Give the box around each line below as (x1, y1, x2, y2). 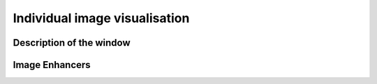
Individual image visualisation (13, 10, 190, 26)
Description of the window (13, 37, 131, 49)
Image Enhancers (13, 59, 91, 71)
